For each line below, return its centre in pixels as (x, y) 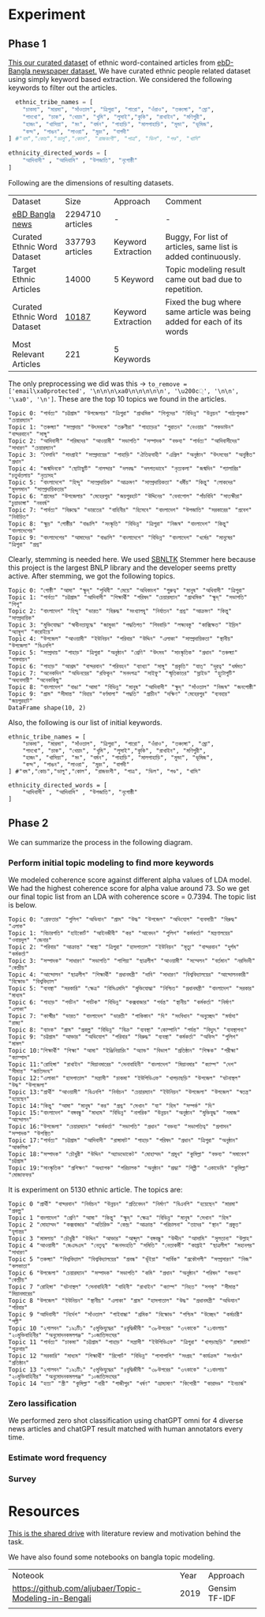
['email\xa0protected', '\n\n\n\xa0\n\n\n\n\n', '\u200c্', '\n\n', (123, 391)
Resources (44, 1512)
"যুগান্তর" (18, 1231)
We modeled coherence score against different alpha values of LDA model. (130, 880)
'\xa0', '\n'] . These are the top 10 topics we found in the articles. (118, 399)
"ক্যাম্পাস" (19, 1057)
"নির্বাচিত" (19, 517)
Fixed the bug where (203, 301)
